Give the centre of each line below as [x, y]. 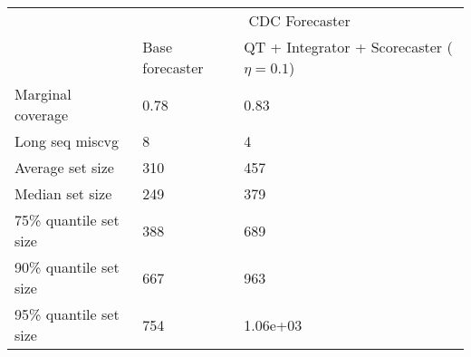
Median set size [63, 193]
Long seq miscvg [67, 141]
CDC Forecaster [299, 20]
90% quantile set [67, 267]
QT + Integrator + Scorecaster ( [348, 47]
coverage [42, 115]
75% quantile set [67, 220]
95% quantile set [67, 314]
